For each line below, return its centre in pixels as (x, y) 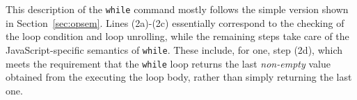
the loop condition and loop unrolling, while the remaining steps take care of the (177, 36)
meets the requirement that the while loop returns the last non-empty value (168, 63)
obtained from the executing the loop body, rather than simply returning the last (179, 77)
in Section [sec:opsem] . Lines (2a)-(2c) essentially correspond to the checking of (175, 22)
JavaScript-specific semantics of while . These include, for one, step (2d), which (174, 49)
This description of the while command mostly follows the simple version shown (177, 9)
